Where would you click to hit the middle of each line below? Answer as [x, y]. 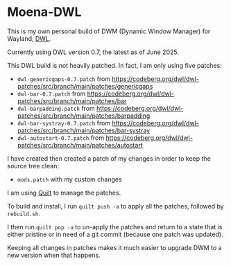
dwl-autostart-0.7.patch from [61, 138]
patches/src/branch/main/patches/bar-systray [84, 130]
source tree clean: [33, 166]
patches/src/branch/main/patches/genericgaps [85, 86]
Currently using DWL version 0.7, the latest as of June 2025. [93, 52]
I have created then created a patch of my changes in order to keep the [109, 158]
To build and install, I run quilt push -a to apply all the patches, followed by [115, 206]
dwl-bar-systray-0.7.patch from [64, 123]
